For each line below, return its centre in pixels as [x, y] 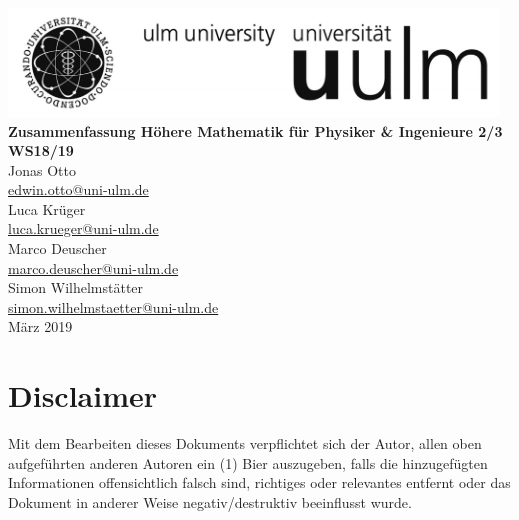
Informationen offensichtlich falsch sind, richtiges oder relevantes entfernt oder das [259, 482]
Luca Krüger [47, 208]
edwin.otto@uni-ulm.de [78, 189]
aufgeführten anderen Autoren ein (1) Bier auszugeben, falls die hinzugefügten [248, 462]
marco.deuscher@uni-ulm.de [93, 267]
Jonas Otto [42, 169]
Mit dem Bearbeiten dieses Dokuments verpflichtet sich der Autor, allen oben [245, 443]
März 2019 [40, 326]
